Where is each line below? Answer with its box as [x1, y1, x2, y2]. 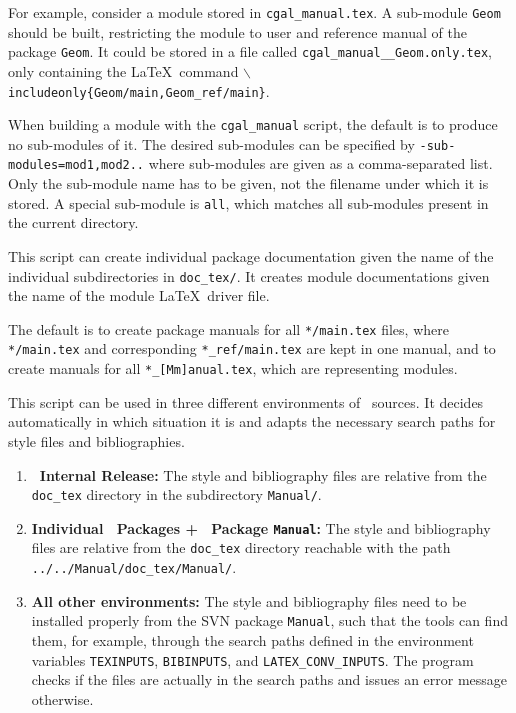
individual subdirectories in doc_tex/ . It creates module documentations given [8, 265, 490, 286]
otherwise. [31, 688, 94, 709]
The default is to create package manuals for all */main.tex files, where [8, 318, 449, 339]
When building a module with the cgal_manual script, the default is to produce [8, 114, 498, 135]
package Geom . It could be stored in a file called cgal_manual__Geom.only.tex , [8, 41, 493, 62]
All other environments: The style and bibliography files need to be [31, 590, 467, 611]
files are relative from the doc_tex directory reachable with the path [31, 537, 451, 558]
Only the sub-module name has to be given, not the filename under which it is [8, 173, 489, 194]
